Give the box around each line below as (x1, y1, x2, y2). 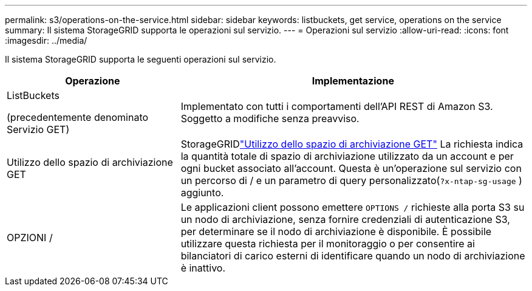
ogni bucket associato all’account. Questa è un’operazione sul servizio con (180, 162, 522, 174)
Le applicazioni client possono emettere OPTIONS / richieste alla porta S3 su (180, 201, 525, 213)
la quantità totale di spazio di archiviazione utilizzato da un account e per (180, 150, 514, 162)
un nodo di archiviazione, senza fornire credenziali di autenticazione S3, (180, 213, 510, 225)
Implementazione (312, 75, 394, 87)
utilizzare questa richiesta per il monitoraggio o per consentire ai (180, 238, 475, 250)
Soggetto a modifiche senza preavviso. (180, 112, 360, 125)
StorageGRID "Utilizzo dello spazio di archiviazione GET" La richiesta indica (180, 138, 523, 150)
